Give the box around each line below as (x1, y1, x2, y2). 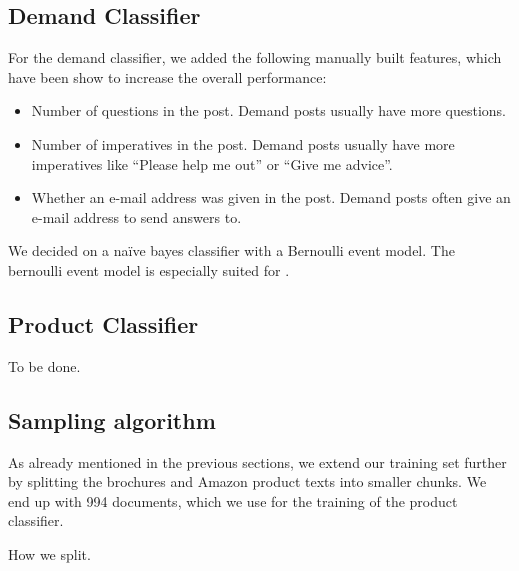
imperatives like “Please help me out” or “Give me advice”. (31, 153, 393, 174)
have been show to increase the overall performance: (8, 66, 327, 87)
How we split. (8, 543, 91, 564)
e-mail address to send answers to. (31, 206, 242, 227)
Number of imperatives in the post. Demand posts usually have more (31, 133, 455, 154)
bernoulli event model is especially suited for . (8, 259, 290, 280)
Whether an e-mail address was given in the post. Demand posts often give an (31, 187, 511, 208)
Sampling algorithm (8, 404, 216, 435)
